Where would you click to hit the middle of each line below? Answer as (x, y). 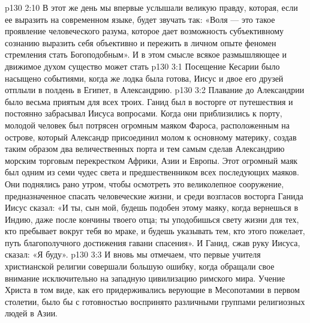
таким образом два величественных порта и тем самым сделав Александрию (145, 149)
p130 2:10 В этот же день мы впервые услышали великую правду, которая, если (151, 7)
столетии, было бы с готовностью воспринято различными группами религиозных (155, 301)
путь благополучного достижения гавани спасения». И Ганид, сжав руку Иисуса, (153, 242)
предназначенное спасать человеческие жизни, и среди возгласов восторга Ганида (154, 195)
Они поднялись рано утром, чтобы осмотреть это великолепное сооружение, (145, 183)
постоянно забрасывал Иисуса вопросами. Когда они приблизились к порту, (144, 113)
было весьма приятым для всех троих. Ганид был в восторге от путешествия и (149, 101)
